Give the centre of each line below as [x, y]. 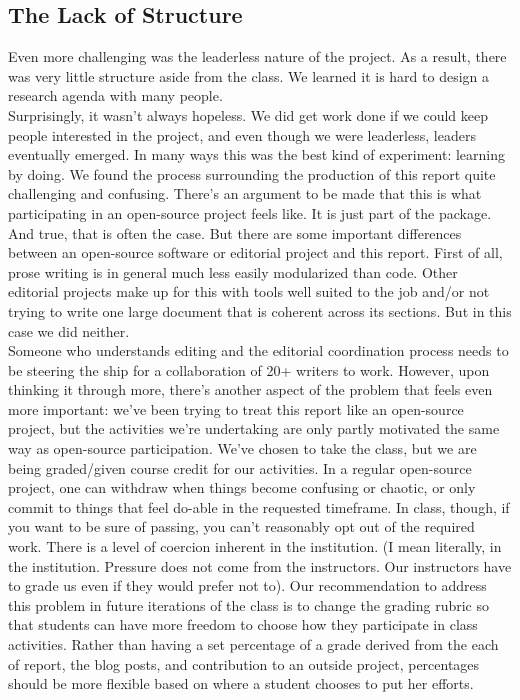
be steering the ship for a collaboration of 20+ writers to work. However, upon [249, 369]
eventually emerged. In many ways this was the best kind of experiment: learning [257, 154]
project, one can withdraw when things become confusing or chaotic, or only [242, 487]
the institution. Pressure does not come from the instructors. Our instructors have [260, 565]
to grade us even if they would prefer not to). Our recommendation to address [247, 585]
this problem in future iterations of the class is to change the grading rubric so [248, 604]
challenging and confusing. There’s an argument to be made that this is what [245, 193]
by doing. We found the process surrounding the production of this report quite [252, 173]
